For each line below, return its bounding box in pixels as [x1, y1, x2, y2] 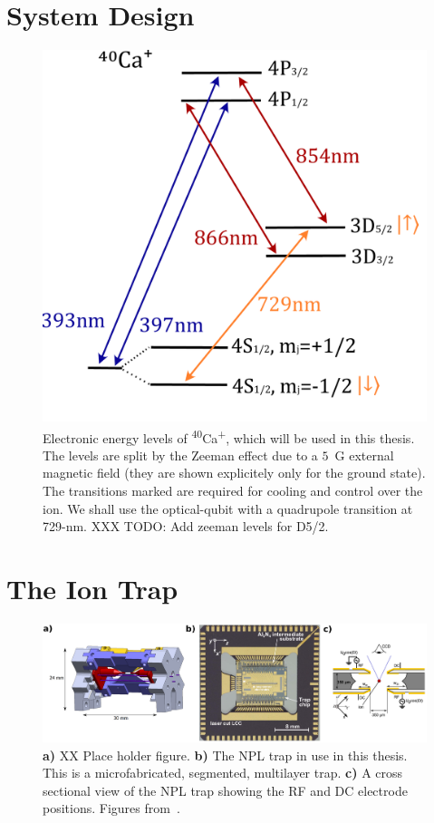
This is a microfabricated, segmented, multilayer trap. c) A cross [43, 763, 403, 782]
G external [334, 445, 394, 464]
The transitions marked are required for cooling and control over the [43, 481, 423, 500]
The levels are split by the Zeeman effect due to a [43, 445, 318, 464]
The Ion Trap [6, 570, 178, 607]
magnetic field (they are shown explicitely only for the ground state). [43, 463, 426, 482]
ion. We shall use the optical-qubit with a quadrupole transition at [43, 499, 413, 518]
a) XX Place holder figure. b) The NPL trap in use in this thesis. [43, 745, 408, 764]
